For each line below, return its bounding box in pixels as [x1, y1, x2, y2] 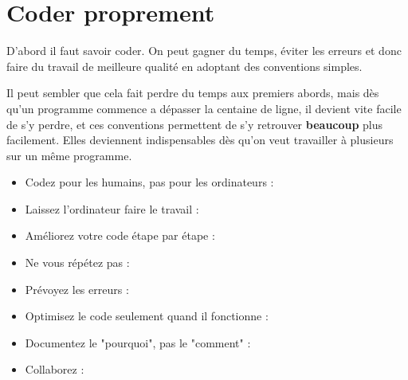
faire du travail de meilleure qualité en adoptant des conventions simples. [6, 57, 363, 74]
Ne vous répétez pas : [25, 254, 130, 271]
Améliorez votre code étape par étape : [25, 227, 215, 244]
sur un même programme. [6, 147, 132, 163]
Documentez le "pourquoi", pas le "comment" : [25, 334, 251, 351]
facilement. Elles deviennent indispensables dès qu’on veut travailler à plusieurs [6, 131, 394, 148]
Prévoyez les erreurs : [25, 280, 129, 297]
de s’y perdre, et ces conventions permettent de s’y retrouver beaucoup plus [6, 116, 383, 132]
